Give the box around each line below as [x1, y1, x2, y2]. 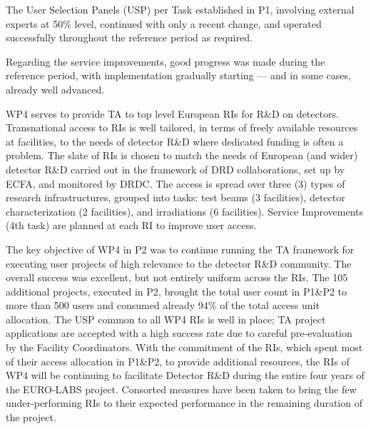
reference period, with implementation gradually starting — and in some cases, [6, 68, 351, 83]
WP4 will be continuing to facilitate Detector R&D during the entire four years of [6, 368, 365, 383]
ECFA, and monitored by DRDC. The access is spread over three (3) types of [6, 176, 345, 191]
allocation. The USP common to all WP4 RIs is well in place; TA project [6, 311, 326, 326]
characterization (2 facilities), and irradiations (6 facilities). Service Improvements [6, 203, 364, 218]
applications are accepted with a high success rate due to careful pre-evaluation [6, 325, 352, 340]
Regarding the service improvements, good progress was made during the [6, 54, 325, 69]
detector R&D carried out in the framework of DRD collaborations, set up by [6, 161, 345, 176]
